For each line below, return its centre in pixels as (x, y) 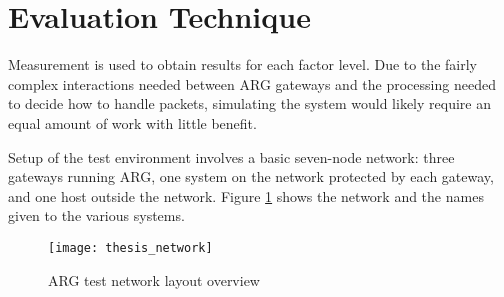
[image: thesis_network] (130, 247)
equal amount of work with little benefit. (132, 122)
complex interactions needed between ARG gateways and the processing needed (252, 83)
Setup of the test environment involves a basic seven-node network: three (231, 156)
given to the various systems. (96, 215)
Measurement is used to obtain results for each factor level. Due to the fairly (242, 64)
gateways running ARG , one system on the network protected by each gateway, (251, 176)
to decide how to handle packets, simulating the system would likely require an (249, 103)
